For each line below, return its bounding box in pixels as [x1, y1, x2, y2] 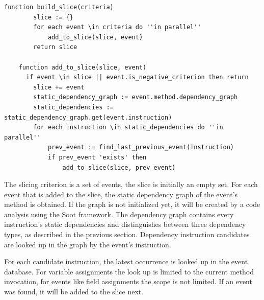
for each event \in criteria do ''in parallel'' [33, 24, 201, 31]
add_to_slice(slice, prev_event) [62, 164, 176, 171]
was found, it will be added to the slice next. [4, 286, 144, 297]
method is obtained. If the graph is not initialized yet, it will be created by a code [4, 199, 260, 210]
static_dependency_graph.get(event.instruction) [4, 113, 172, 121]
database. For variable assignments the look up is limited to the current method [4, 266, 254, 276]
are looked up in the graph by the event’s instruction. [4, 239, 171, 249]
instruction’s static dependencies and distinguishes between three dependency [4, 219, 246, 229]
